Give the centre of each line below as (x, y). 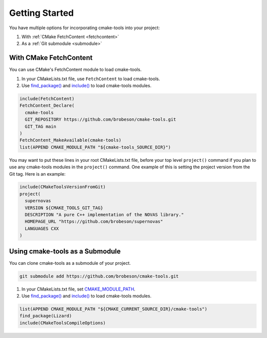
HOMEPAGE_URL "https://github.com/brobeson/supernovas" (94, 222)
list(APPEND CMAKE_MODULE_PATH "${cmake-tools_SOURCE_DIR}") (95, 147)
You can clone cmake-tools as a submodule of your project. (70, 263)
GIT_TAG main (41, 126)
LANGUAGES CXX (42, 228)
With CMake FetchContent (51, 58)
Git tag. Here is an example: (37, 174)
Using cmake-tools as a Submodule (65, 251)
